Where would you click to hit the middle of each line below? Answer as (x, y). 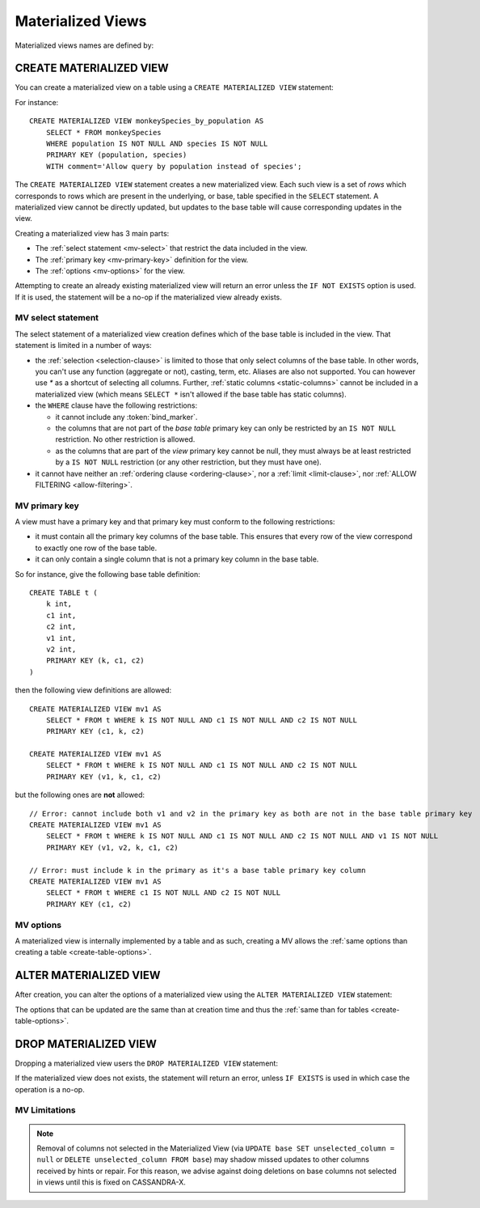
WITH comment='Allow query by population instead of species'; (174, 166)
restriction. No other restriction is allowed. (125, 439)
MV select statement (57, 318)
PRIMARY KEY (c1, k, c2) (95, 731)
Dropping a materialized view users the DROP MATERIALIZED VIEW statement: (147, 1063)
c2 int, (61, 627)
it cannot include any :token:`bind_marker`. (126, 417)
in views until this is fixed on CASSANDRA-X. (111, 1182)
